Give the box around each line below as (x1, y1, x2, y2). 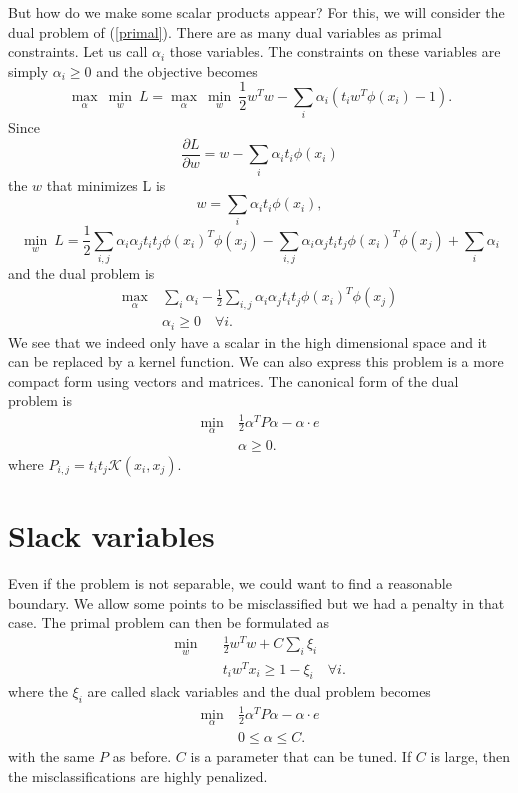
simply (8, 60, 49, 81)
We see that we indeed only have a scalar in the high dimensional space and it (8, 331, 488, 352)
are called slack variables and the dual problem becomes (87, 681, 431, 702)
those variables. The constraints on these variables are (169, 41, 501, 62)
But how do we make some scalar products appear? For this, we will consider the (8, 2, 505, 22)
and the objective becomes (96, 60, 258, 81)
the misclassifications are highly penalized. (8, 765, 268, 786)
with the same (8, 746, 95, 767)
